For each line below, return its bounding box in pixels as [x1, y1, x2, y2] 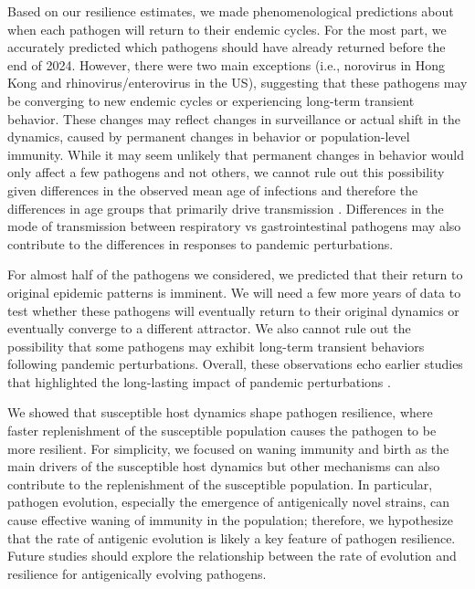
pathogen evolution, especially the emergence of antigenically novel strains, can [7, 492, 450, 511]
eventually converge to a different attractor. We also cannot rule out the [7, 319, 411, 338]
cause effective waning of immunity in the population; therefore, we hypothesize [7, 510, 453, 530]
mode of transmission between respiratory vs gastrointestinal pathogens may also [7, 216, 461, 236]
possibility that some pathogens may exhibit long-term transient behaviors [7, 336, 425, 355]
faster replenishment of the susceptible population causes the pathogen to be [7, 421, 437, 440]
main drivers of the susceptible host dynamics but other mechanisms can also [7, 457, 440, 476]
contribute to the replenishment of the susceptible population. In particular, [7, 474, 433, 493]
